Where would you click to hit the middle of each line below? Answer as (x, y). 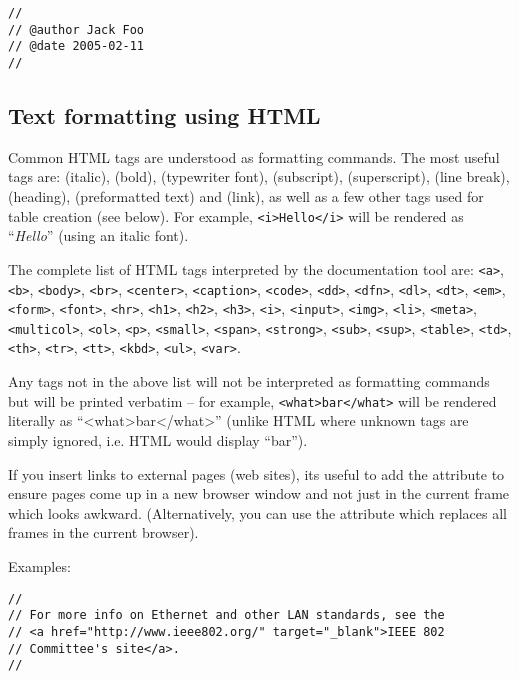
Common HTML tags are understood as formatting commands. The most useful (254, 156)
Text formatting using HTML (164, 115)
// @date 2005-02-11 (76, 46)
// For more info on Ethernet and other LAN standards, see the (226, 615)
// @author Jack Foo (76, 29)
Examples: (39, 565)
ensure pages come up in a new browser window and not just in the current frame (259, 493)
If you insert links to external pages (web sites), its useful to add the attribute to (256, 473)
